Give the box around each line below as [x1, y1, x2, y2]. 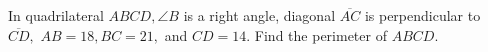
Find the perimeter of [254, 24, 387, 45]
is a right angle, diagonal [183, 5, 336, 25]
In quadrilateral [8, 5, 104, 25]
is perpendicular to [364, 5, 481, 25]
